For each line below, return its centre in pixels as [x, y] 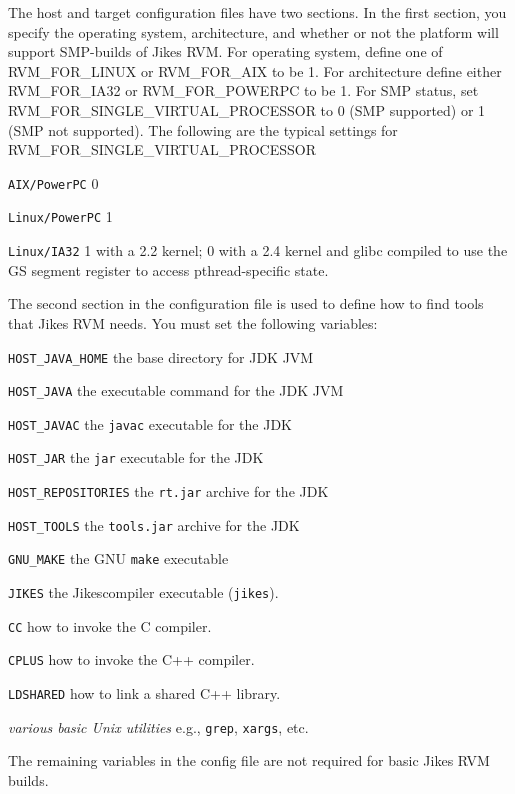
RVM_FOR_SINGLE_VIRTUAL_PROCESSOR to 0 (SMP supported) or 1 [247, 109]
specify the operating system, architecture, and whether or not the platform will [253, 31]
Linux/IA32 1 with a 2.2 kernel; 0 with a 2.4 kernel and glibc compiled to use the [258, 250]
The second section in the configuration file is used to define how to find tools [246, 303]
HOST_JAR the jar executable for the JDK [136, 457]
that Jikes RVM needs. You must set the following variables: [193, 322]
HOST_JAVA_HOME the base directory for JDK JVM [161, 356]
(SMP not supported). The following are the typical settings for [203, 129]
